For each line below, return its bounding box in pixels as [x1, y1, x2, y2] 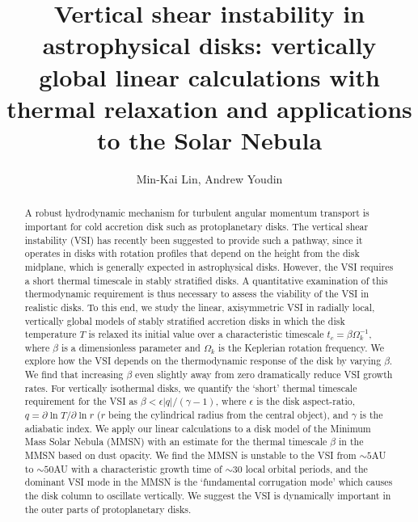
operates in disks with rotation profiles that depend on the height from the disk [24, 246, 360, 260]
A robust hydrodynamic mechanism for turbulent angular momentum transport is [24, 206, 369, 220]
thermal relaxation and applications [6, 91, 412, 124]
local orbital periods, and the [245, 461, 368, 475]
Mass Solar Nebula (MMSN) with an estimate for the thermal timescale [24, 435, 327, 448]
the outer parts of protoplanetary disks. [24, 502, 192, 516]
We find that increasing [24, 368, 124, 381]
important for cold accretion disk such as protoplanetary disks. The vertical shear [24, 219, 369, 233]
